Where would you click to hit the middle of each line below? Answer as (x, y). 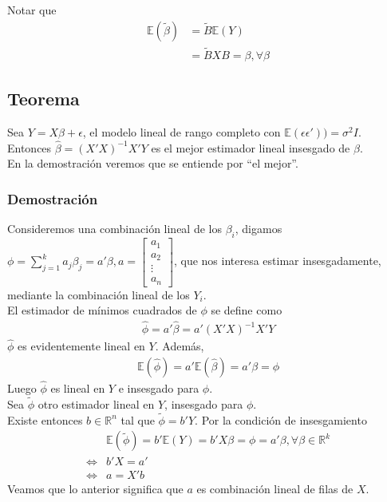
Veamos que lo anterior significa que (95, 489)
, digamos (259, 229)
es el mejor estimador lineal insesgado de (251, 147)
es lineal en (78, 388)
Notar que (32, 10)
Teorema (43, 99)
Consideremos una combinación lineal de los (115, 229)
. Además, (180, 346)
